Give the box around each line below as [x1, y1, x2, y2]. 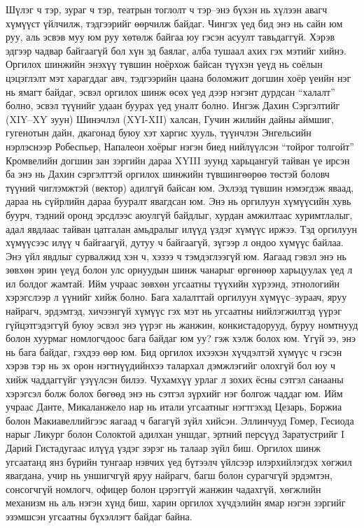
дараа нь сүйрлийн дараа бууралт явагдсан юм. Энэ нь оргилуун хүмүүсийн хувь [6, 194, 351, 208]
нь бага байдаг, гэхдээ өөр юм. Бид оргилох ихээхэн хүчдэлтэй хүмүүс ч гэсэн [6, 344, 342, 359]
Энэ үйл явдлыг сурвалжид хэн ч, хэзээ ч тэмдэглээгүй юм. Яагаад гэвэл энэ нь [6, 248, 346, 263]
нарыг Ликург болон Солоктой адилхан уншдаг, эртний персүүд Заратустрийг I [6, 427, 345, 441]
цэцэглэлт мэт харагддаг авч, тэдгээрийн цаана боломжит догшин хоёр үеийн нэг [6, 70, 351, 85]
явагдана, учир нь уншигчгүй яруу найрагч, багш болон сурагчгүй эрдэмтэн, [6, 468, 332, 483]
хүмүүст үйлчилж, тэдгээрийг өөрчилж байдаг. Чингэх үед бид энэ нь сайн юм [6, 15, 343, 30]
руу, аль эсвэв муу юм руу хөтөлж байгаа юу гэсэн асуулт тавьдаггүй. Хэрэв [6, 29, 335, 44]
